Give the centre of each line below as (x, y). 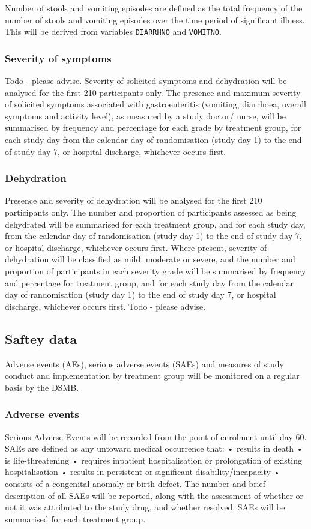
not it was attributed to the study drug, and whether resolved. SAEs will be (145, 507)
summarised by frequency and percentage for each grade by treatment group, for (153, 128)
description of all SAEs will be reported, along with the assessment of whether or (154, 495)
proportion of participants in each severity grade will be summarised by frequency (155, 271)
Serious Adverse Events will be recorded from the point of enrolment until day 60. (156, 436)
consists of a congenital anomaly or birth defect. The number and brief (135, 483)
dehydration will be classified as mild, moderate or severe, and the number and (150, 259)
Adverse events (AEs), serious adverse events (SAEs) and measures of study (144, 364)
